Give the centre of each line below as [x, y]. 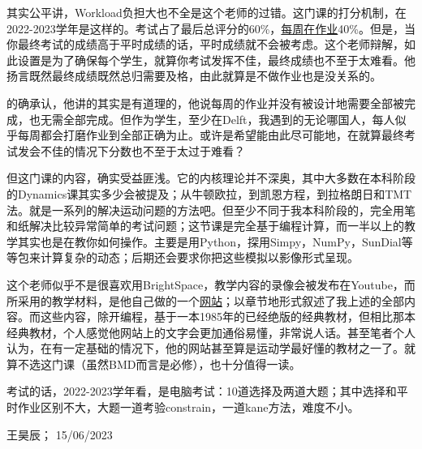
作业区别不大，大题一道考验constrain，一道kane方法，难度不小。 [188, 407]
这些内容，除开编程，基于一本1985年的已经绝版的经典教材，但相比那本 [228, 316]
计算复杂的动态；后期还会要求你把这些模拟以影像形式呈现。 [199, 257]
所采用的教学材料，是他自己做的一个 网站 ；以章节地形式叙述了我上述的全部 [205, 300]
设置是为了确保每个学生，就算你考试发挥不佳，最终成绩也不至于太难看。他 [216, 60]
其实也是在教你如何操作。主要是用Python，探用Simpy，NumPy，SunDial [209, 241]
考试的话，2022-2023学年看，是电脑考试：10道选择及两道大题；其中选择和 [202, 391]
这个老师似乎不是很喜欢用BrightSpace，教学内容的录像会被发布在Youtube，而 [211, 284]
